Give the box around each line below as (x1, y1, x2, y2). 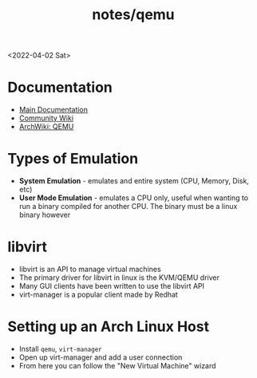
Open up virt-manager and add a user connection (18, 352, 183, 362)
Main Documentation (18, 105, 89, 115)
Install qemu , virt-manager (18, 344, 102, 353)
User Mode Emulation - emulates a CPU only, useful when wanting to (18, 193, 249, 203)
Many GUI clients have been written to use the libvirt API (18, 282, 205, 290)
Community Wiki (18, 113, 73, 123)
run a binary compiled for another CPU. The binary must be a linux (18, 202, 238, 211)
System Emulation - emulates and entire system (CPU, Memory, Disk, (18, 176, 249, 186)
